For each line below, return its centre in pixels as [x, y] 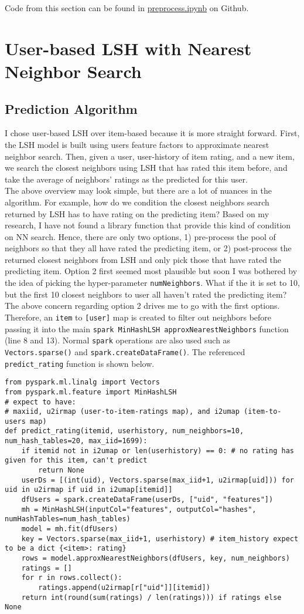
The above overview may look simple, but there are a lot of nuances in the [139, 190]
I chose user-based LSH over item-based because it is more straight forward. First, [152, 133]
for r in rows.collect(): [72, 578]
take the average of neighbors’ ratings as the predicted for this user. [126, 179]
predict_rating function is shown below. [80, 363]
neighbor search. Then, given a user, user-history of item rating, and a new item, [150, 156]
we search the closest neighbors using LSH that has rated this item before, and [146, 168]
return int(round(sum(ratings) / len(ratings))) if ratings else [151, 597]
